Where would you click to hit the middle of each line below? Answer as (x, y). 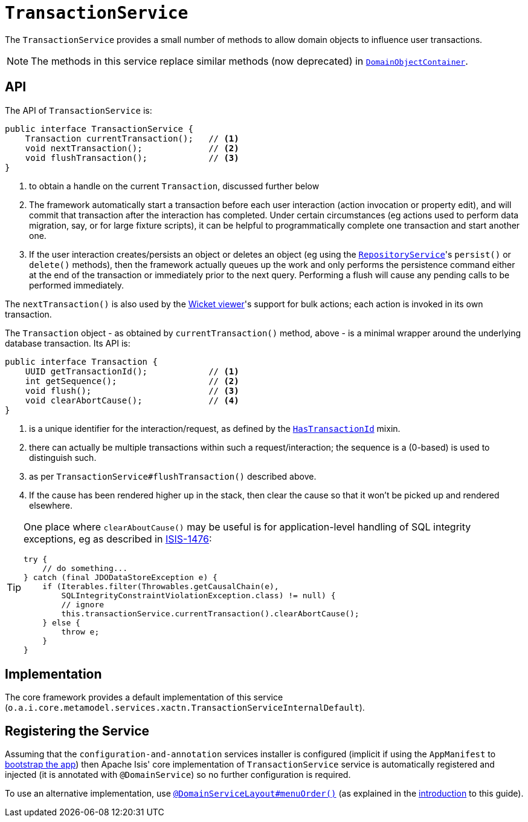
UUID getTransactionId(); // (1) (132, 371)
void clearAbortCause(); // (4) (132, 400)
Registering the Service (77, 731)
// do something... (85, 568)
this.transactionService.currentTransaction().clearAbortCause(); (210, 613)
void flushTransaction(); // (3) (132, 158)
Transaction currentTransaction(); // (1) (132, 138)
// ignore (83, 604)
